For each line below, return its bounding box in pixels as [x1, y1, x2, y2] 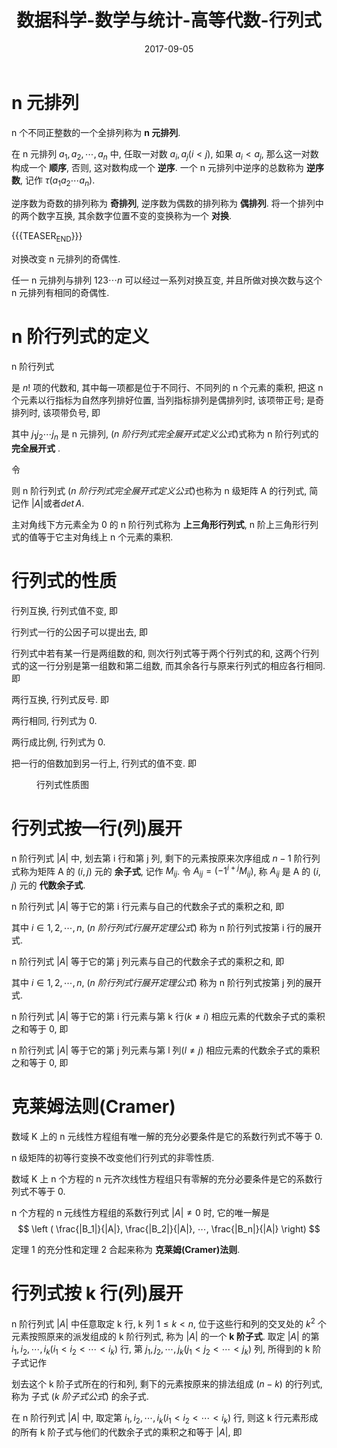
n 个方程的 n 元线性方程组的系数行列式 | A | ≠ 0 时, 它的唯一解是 [11, 1207, 270, 1219]
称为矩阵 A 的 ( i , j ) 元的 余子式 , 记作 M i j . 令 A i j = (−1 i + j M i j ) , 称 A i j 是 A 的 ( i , [19, 863, 321, 880]
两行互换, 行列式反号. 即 [11, 693, 109, 705]
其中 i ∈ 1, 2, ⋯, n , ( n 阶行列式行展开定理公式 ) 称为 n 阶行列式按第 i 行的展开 [11, 922, 323, 934]
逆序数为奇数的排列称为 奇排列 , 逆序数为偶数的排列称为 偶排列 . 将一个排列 [11, 197, 316, 210]
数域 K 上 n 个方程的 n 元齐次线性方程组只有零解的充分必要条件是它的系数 [11, 1173, 314, 1185]
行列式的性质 [11, 570, 118, 592]
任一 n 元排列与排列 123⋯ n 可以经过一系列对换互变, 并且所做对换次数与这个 [11, 274, 323, 286]
